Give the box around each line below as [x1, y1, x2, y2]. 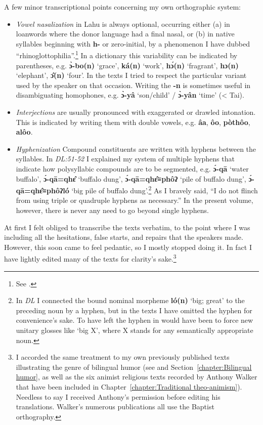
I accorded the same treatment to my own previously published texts [16, 352, 230, 362]
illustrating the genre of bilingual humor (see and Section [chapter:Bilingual [16, 361, 252, 372]
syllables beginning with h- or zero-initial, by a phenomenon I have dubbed [16, 38, 250, 49]
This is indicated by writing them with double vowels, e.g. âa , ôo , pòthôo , [16, 116, 250, 127]
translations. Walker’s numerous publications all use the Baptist [16, 401, 214, 412]
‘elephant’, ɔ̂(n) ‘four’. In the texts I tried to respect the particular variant [16, 70, 247, 80]
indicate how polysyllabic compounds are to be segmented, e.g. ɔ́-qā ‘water [16, 163, 249, 174]
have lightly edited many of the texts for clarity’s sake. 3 [4, 252, 177, 264]
